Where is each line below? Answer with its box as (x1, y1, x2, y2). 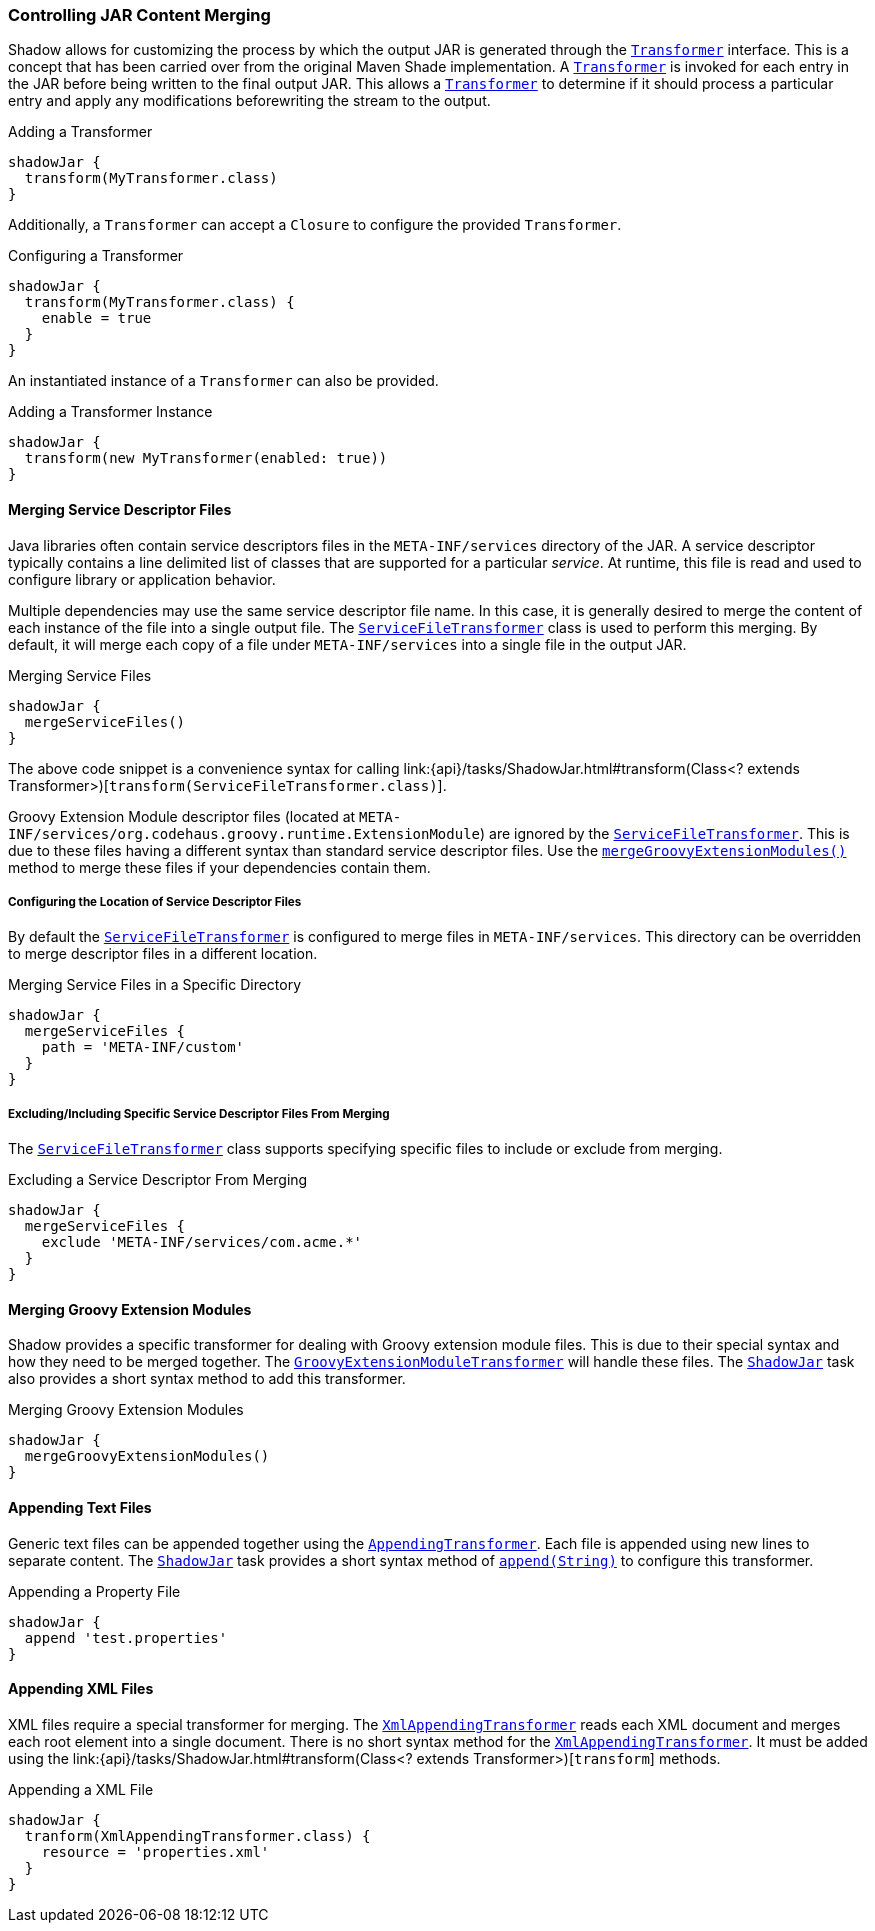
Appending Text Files (8, 1498, 152, 1516)
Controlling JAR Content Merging (8, 5, 271, 25)
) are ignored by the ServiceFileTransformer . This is (480, 824, 850, 842)
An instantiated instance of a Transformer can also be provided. (8, 372, 439, 390)
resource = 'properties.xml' (41, 1843, 270, 1860)
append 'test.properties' (24, 1629, 228, 1646)
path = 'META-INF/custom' (41, 1039, 245, 1056)
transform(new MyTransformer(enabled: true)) (24, 450, 388, 467)
